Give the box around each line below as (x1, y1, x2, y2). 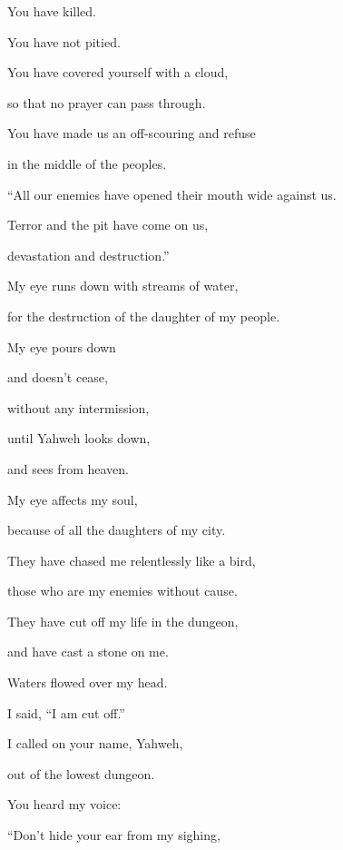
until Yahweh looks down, (7, 429, 151, 448)
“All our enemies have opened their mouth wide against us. (7, 184, 337, 203)
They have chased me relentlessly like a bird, (7, 550, 256, 569)
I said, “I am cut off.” (7, 703, 125, 722)
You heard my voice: (7, 795, 122, 814)
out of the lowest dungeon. (7, 764, 155, 783)
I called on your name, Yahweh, (7, 734, 183, 753)
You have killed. (7, 2, 97, 20)
